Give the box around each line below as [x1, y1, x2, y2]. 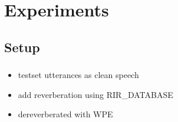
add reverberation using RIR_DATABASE [18, 88, 173, 100]
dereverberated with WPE [18, 108, 113, 120]
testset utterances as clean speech [18, 69, 139, 81]
